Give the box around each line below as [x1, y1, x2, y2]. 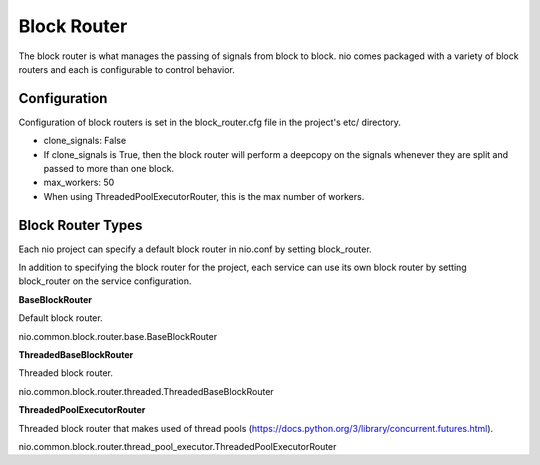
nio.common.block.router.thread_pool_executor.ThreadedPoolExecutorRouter [18, 441, 337, 452]
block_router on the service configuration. [18, 275, 192, 287]
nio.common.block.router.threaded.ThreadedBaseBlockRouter [18, 385, 274, 397]
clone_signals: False [43, 135, 127, 147]
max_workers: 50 [43, 176, 115, 189]
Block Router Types [18, 216, 143, 234]
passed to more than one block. [43, 163, 175, 175]
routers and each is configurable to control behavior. [18, 63, 235, 75]
